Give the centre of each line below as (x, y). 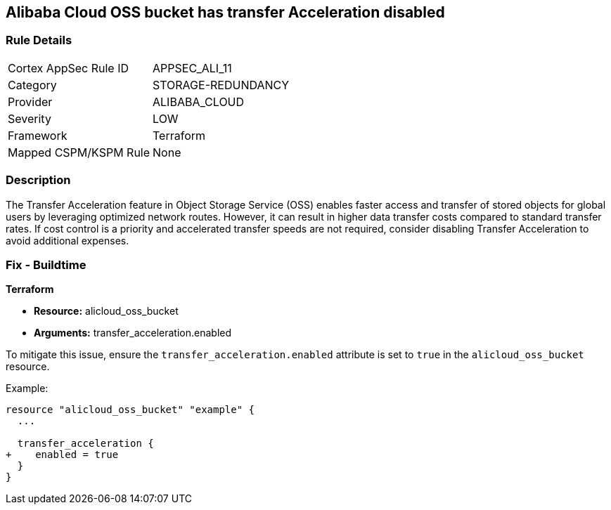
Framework (38, 135)
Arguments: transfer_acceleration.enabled (133, 333)
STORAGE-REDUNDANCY (221, 85)
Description (38, 180)
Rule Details (39, 40)
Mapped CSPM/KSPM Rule (79, 152)
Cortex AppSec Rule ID (69, 68)
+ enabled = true (62, 455)
